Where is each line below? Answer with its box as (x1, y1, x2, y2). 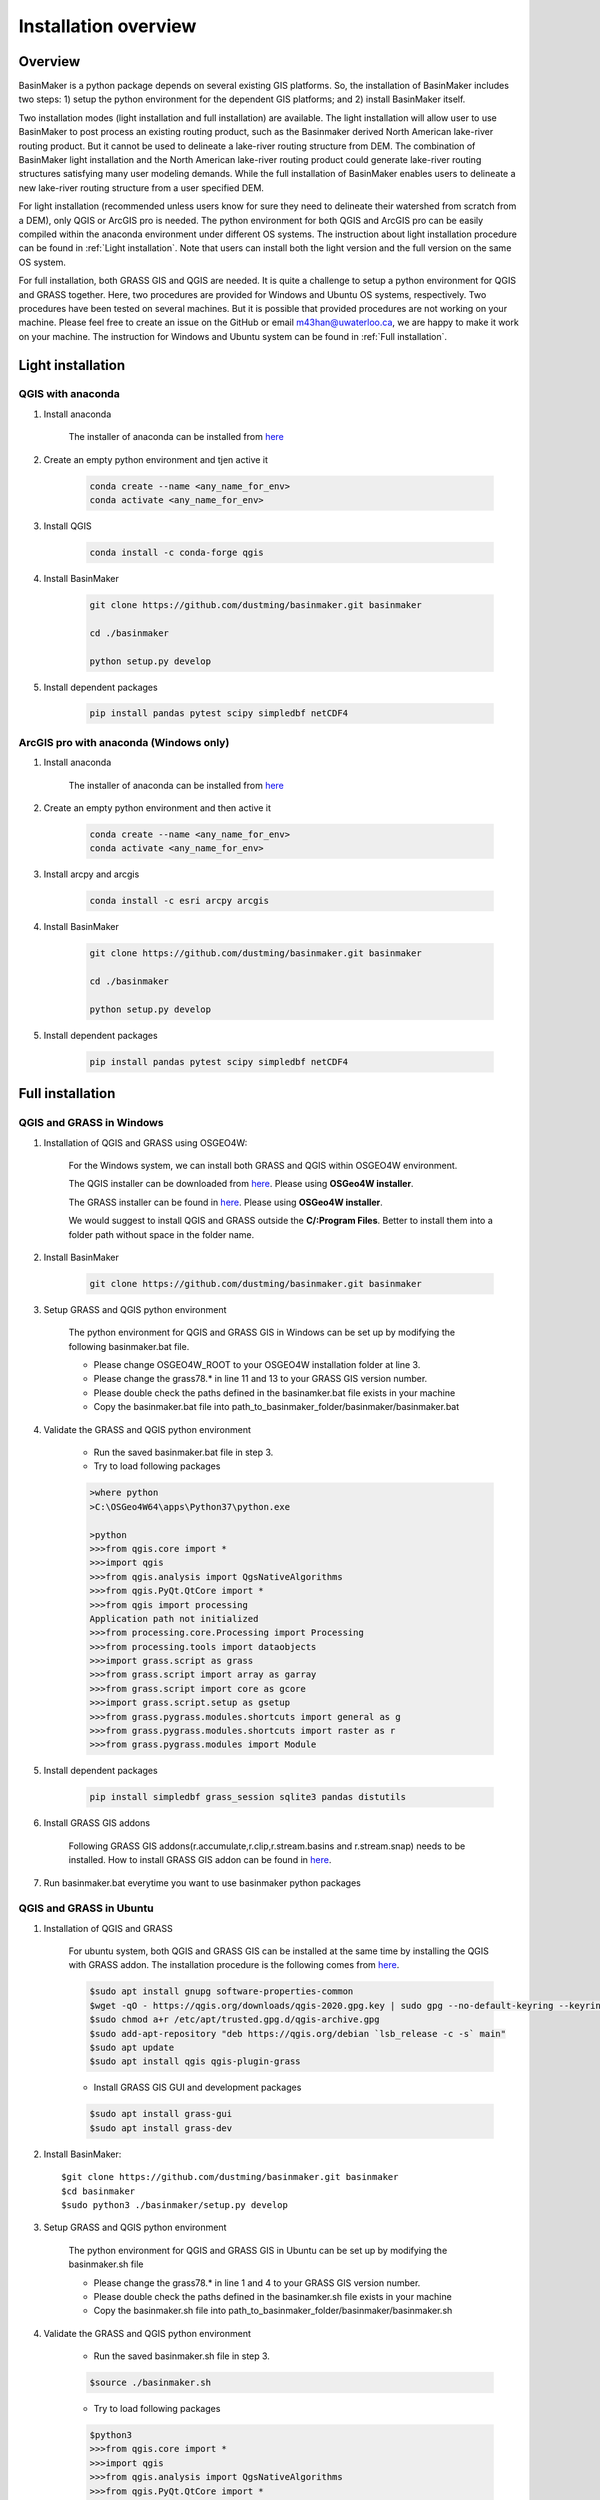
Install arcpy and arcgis (43, 868, 140, 880)
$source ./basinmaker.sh (89, 2377, 212, 2389)
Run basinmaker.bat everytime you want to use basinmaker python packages (43, 1876, 362, 1889)
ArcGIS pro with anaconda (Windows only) (18, 735, 230, 749)
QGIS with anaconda (18, 387, 120, 401)
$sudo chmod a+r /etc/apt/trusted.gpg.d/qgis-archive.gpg (89, 2014, 380, 2025)
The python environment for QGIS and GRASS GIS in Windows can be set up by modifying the (68, 1326, 455, 1339)
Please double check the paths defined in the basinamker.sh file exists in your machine (93, 2290, 452, 2302)
